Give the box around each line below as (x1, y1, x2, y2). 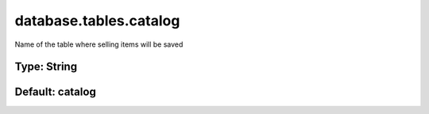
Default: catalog (14, 85, 97, 99)
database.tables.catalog (14, 12, 180, 29)
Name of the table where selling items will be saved (14, 40, 184, 49)
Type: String (14, 60, 78, 74)
